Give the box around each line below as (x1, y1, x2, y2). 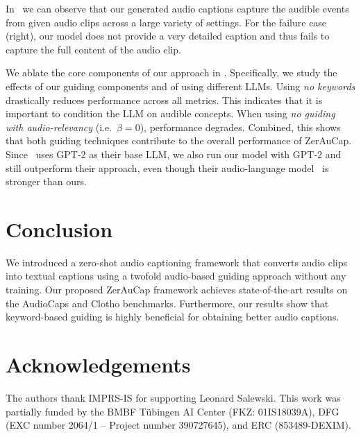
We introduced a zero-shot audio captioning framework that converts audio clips (6, 255, 347, 269)
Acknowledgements (6, 350, 191, 378)
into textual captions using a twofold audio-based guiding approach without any (6, 268, 346, 283)
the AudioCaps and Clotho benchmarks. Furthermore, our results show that (6, 295, 329, 310)
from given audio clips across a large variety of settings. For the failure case (6, 15, 327, 29)
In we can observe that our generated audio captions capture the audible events (6, 1, 349, 15)
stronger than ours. (6, 174, 87, 189)
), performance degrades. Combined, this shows (140, 119, 341, 134)
